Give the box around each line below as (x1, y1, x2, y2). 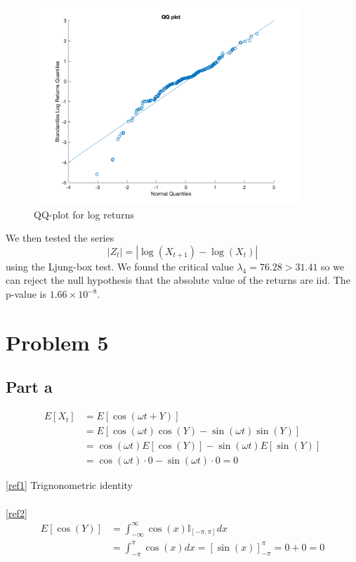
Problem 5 (6, 327, 109, 356)
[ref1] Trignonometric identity (6, 478, 133, 492)
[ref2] (6, 505, 27, 520)
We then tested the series (6, 230, 114, 245)
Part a (6, 376, 53, 398)
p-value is (6, 287, 47, 301)
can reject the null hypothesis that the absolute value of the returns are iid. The (6, 273, 350, 287)
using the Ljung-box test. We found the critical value (6, 259, 234, 273)
